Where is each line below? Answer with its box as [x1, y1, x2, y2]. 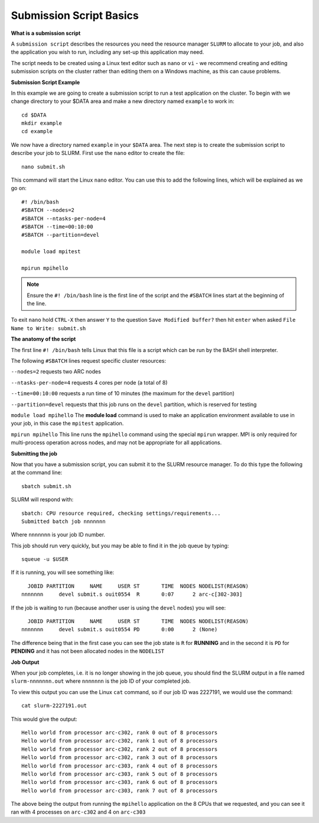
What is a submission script [11, 30, 81, 37]
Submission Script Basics [11, 9, 139, 22]
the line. [27, 300, 47, 307]
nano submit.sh [21, 163, 66, 170]
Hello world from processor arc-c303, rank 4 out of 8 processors [21, 762, 218, 769]
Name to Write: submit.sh [11, 325, 86, 331]
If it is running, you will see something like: [11, 569, 115, 576]
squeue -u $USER [21, 556, 69, 563]
